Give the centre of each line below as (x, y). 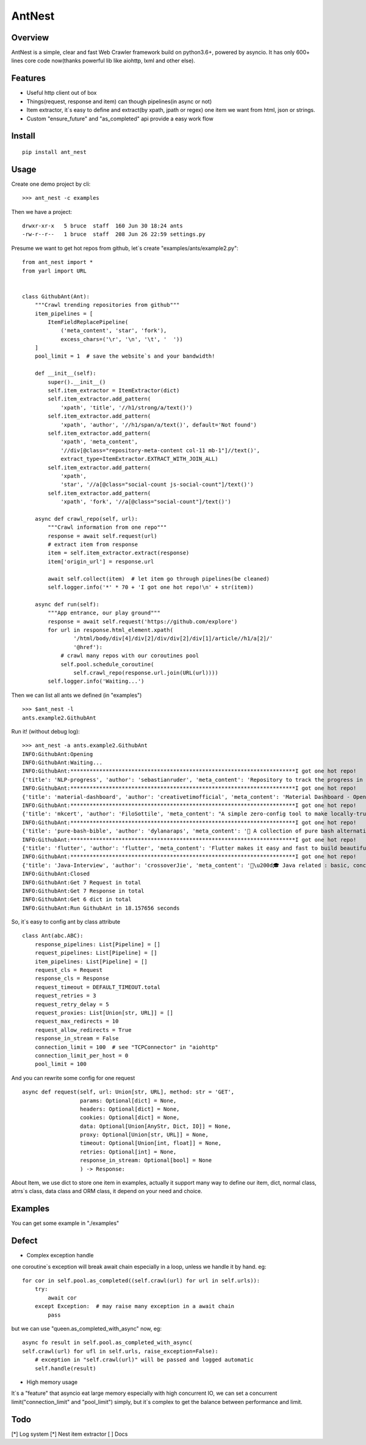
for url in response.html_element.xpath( (111, 630)
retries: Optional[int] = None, (128, 1152)
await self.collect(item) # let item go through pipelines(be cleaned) (159, 579)
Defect (24, 1241)
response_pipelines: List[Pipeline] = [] (98, 944)
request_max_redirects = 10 (77, 1021)
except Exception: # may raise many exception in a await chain (135, 1306)
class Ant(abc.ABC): (53, 936)
